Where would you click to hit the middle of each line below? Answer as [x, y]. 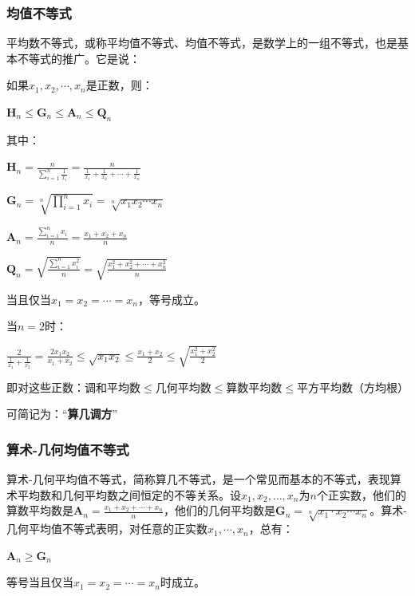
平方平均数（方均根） [352, 387]
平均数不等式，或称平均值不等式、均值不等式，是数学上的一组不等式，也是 [202, 43]
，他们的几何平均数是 [219, 510]
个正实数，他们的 [361, 494]
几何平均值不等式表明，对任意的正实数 [107, 529]
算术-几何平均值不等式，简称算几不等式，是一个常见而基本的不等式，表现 [198, 479]
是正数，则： [119, 85]
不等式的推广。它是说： [79, 58]
